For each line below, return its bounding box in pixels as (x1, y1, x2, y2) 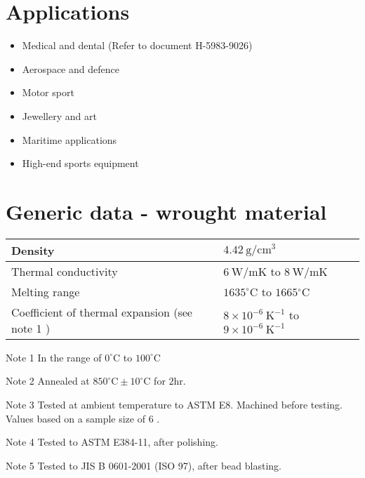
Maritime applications (22, 132, 117, 147)
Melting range (11, 283, 80, 300)
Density (11, 241, 55, 258)
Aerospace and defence (22, 61, 119, 76)
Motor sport (22, 85, 74, 100)
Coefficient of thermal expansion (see (11, 303, 192, 320)
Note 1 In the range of (6, 350, 102, 364)
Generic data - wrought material (6, 197, 327, 225)
